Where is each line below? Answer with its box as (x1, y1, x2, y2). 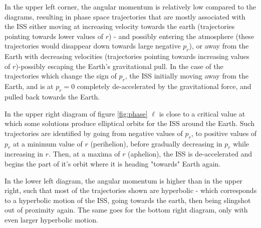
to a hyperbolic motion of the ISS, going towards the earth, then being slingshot (5, 194, 251, 205)
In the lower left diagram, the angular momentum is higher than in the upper (5, 175, 242, 185)
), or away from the (189, 40, 249, 51)
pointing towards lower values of (5, 30, 104, 41)
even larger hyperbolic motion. (5, 214, 98, 224)
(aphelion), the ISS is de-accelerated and (128, 148, 252, 159)
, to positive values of (191, 127, 257, 138)
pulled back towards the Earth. (5, 91, 100, 101)
